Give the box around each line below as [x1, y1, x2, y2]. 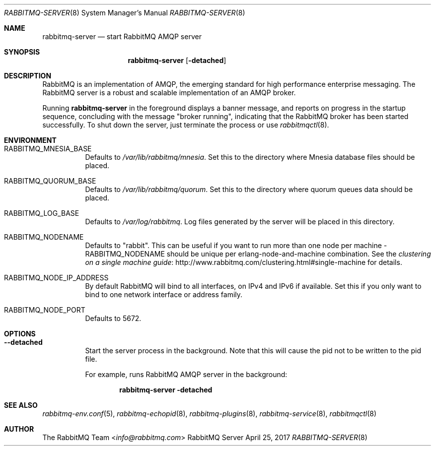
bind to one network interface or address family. [85, 290, 243, 299]
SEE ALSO [4, 401, 38, 409]
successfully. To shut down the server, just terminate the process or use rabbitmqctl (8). [42, 121, 329, 129]
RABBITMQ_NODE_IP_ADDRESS [4, 273, 109, 282]
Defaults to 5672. [85, 314, 142, 322]
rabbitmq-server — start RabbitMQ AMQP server [42, 32, 202, 41]
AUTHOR [4, 425, 34, 433]
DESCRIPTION [4, 71, 52, 80]
